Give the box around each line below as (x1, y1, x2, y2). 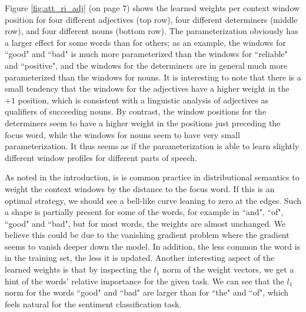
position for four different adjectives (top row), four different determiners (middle (5, 13, 298, 25)
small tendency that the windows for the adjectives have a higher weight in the (5, 82, 290, 95)
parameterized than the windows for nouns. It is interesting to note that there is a (5, 71, 301, 83)
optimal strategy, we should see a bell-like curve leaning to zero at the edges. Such (5, 194, 301, 206)
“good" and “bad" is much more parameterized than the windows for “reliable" (5, 48, 288, 60)
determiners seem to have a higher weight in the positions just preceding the (5, 116, 281, 129)
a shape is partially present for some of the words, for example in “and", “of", (5, 206, 284, 218)
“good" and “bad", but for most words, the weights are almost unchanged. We (5, 217, 286, 229)
